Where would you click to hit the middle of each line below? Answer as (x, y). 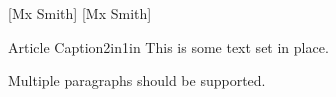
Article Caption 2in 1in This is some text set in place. (168, 46)
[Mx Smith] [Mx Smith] (80, 13)
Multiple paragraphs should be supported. (137, 80)
